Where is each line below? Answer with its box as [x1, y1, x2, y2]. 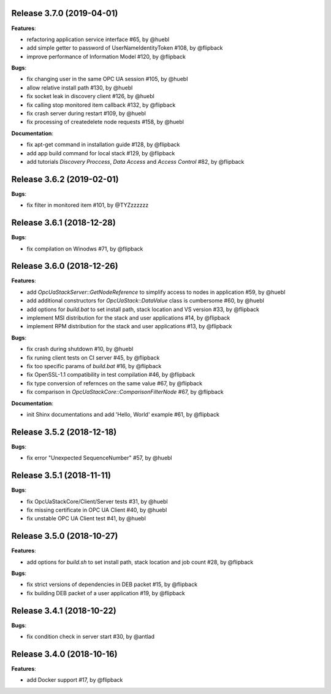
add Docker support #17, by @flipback [26, 676, 123, 684]
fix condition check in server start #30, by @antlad [26, 633, 155, 641]
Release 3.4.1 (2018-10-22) [11, 605, 116, 616]
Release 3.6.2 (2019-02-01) [11, 174, 119, 184]
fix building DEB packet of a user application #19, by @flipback [26, 589, 185, 596]
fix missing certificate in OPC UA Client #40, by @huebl [26, 506, 167, 514]
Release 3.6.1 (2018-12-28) [11, 218, 116, 228]
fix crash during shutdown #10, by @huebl [26, 345, 134, 353]
